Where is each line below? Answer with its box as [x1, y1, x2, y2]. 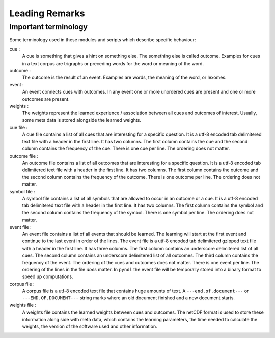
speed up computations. [22, 273, 73, 280]
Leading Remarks [9, 8, 85, 19]
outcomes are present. [22, 96, 70, 102]
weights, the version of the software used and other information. [22, 323, 157, 330]
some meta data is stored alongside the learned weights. [22, 117, 141, 123]
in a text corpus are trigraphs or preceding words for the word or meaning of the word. [22, 60, 204, 66]
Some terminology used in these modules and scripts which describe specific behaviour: [9, 37, 196, 43]
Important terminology [9, 22, 88, 32]
